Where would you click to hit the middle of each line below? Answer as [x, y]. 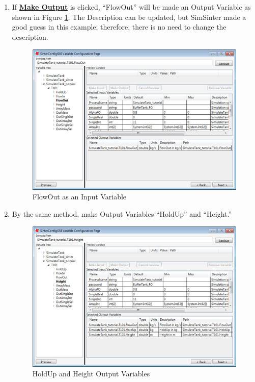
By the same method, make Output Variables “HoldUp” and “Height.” [122, 213]
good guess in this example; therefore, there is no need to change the [119, 27]
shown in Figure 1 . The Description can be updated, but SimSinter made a [129, 17]
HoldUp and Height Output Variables [91, 374]
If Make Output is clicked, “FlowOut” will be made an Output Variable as [131, 7]
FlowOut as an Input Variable [79, 197]
